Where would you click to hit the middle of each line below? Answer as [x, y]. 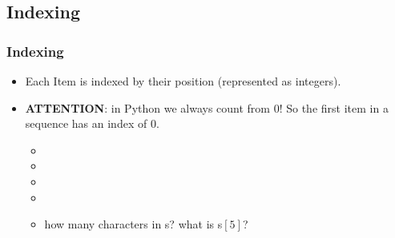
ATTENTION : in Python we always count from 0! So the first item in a [207, 107]
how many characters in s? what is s [133, 224]
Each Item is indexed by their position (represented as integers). [183, 81]
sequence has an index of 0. [92, 123]
